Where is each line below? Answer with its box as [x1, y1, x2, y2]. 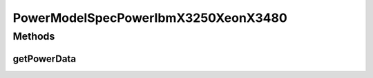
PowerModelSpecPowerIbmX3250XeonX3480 [12, 10, 288, 25]
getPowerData [12, 53, 76, 64]
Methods [12, 30, 55, 42]
